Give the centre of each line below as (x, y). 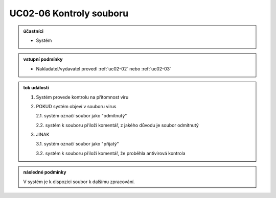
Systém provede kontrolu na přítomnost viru (82, 97)
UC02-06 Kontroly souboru (69, 13)
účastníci (33, 31)
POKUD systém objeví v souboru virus (76, 106)
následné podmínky (45, 172)
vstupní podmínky (43, 59)
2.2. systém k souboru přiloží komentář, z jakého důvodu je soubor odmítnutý (117, 125)
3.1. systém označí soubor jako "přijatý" (78, 144)
